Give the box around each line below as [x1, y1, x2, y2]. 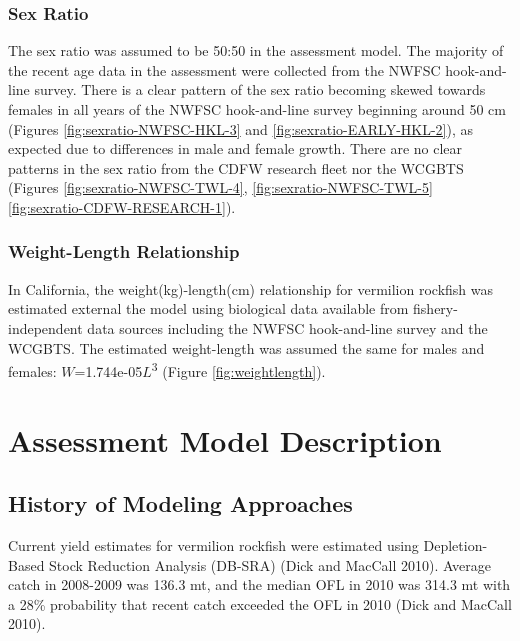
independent [8, 317, 83, 338]
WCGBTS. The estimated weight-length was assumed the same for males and [8, 337, 485, 358]
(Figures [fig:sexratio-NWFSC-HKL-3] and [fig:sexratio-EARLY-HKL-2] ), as [8, 118, 474, 139]
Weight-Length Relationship [8, 239, 240, 264]
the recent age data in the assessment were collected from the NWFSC [8, 59, 441, 80]
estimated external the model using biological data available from [8, 298, 409, 319]
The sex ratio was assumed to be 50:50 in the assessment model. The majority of [8, 40, 504, 61]
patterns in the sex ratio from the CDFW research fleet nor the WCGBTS [8, 157, 464, 178]
